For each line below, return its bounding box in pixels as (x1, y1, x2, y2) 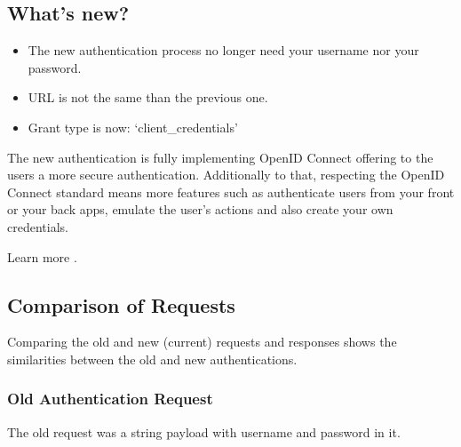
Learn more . (7, 247, 77, 266)
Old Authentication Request (7, 387, 213, 410)
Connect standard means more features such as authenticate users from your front (7, 182, 455, 201)
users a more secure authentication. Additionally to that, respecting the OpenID (7, 165, 445, 184)
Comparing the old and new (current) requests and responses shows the (7, 332, 397, 351)
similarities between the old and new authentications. (7, 349, 298, 368)
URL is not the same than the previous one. (28, 88, 268, 107)
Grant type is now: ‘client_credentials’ (28, 117, 238, 136)
